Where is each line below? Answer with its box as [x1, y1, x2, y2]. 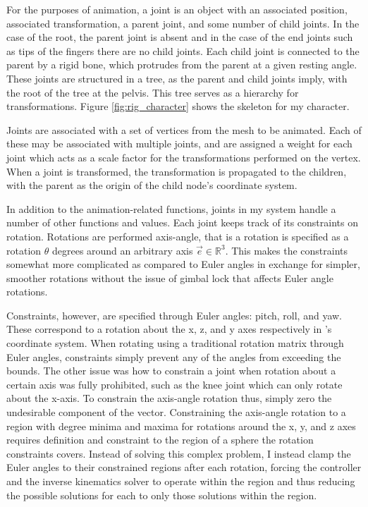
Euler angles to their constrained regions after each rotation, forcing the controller [6, 460, 362, 475]
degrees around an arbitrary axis [51, 243, 193, 257]
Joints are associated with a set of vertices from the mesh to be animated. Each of [6, 122, 362, 137]
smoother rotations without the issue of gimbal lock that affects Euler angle [6, 270, 333, 285]
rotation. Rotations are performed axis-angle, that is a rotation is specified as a [6, 228, 349, 243]
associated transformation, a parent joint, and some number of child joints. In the [6, 16, 360, 30]
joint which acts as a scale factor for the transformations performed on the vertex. [6, 149, 361, 164]
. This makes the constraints [225, 243, 348, 257]
